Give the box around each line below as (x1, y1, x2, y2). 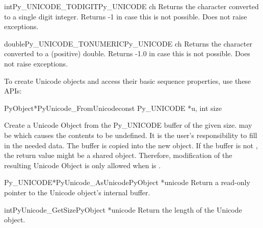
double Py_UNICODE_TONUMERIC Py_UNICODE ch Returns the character (4, 38, 252, 49)
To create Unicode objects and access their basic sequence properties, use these (4, 75, 251, 86)
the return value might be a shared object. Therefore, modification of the (4, 150, 232, 161)
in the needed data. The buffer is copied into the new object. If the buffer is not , (4, 140, 258, 150)
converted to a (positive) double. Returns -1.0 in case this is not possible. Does (4, 48, 250, 59)
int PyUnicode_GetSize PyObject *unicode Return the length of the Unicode (4, 204, 242, 215)
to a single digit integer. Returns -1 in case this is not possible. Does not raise (4, 11, 247, 21)
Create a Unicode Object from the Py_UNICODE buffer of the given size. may (4, 120, 252, 130)
